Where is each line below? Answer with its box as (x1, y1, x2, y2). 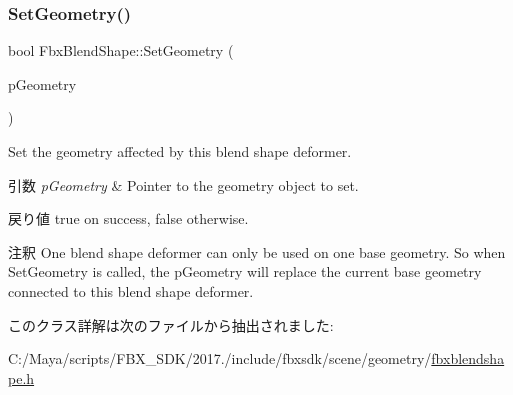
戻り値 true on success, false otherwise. (8, 208, 249, 229)
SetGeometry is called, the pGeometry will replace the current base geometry (8, 261, 482, 282)
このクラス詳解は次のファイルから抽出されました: (8, 314, 334, 335)
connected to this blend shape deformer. (8, 280, 254, 301)
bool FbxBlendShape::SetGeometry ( (8, 40, 234, 61)
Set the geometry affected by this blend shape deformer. (8, 141, 352, 161)
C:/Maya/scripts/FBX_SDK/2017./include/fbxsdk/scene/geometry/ (8, 348, 432, 369)
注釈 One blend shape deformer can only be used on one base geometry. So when (8, 241, 506, 262)
